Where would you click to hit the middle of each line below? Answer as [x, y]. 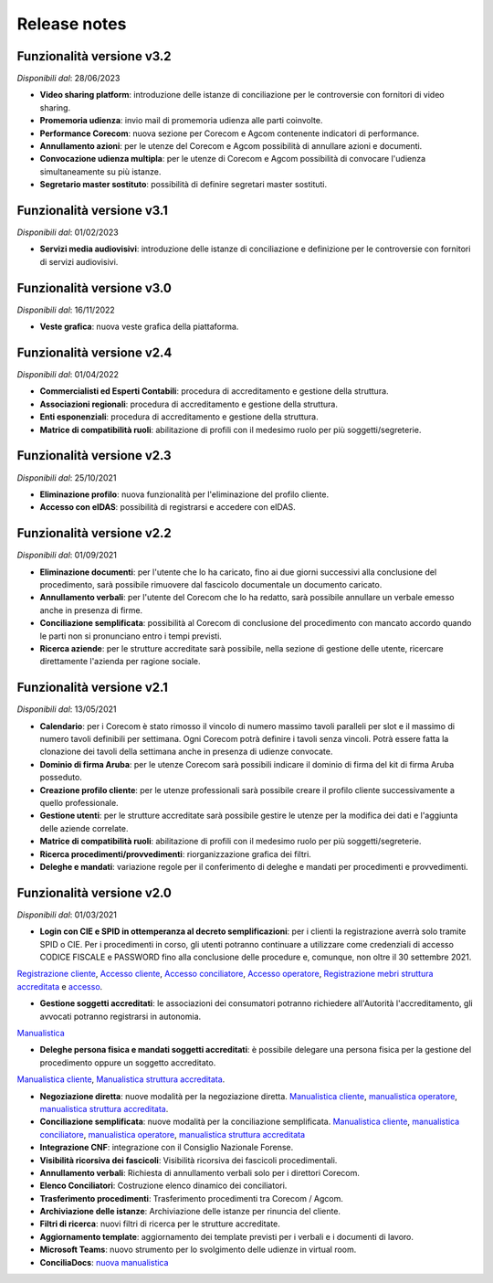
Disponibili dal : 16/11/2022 [66, 310]
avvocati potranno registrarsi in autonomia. [121, 1016]
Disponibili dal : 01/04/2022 [68, 375]
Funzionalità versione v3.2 [94, 56]
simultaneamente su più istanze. [100, 171]
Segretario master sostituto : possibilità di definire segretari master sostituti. [184, 185]
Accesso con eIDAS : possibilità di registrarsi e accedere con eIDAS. [168, 507]
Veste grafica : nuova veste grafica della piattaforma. [139, 327]
